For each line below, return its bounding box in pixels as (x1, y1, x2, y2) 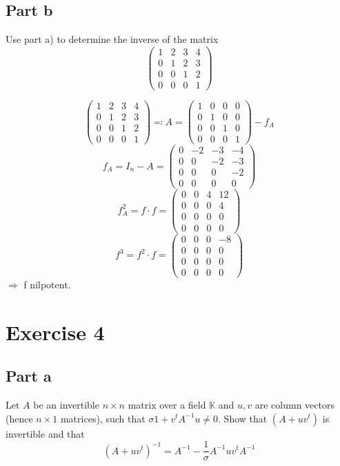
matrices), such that (60, 411, 146, 425)
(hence (6, 411, 33, 425)
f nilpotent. (23, 277, 71, 291)
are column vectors (254, 397, 335, 411)
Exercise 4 (6, 317, 105, 346)
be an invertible (33, 397, 99, 411)
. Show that (218, 411, 268, 425)
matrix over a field (128, 397, 206, 411)
